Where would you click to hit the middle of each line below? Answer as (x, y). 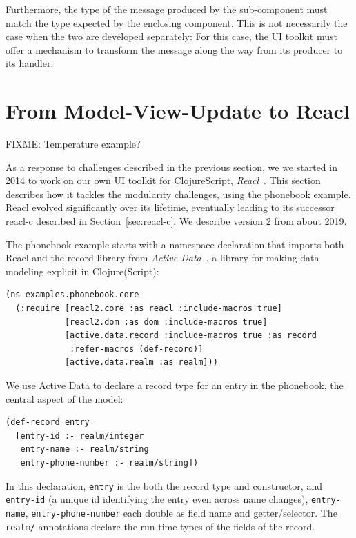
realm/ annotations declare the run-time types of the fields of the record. (160, 526)
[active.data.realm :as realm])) (141, 362)
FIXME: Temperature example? (73, 144)
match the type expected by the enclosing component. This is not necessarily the (177, 22)
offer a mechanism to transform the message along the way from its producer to (174, 49)
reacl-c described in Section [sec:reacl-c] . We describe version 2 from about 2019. (176, 221)
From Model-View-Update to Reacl (178, 111)
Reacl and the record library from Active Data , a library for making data (162, 258)
